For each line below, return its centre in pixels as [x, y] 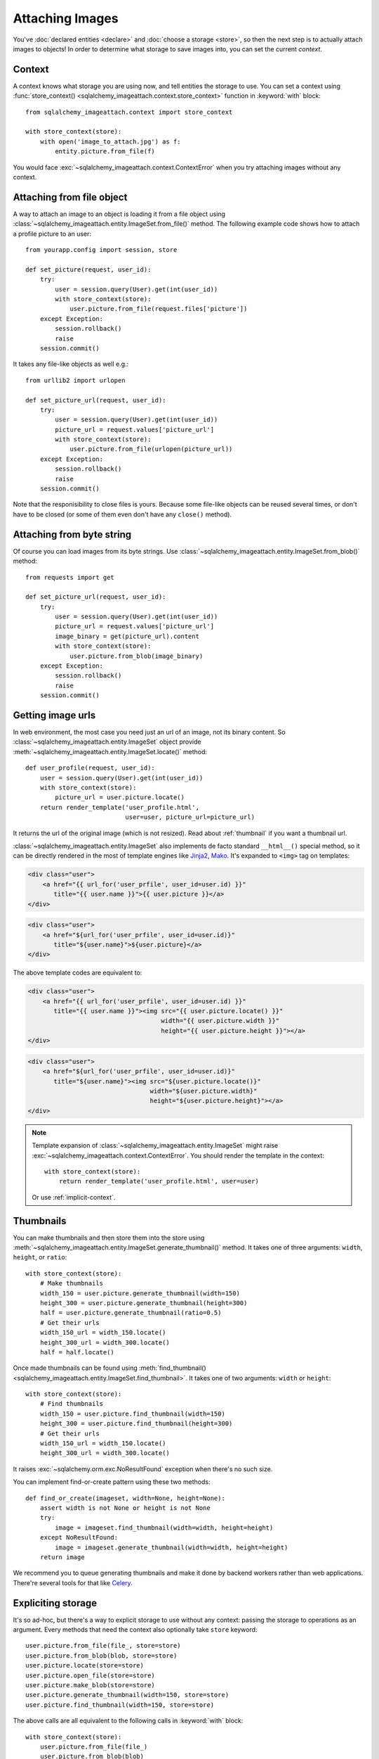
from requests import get [70, 577]
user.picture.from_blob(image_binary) [137, 656]
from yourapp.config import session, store [101, 250]
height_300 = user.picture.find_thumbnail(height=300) [136, 1424]
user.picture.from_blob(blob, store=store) [101, 1656]
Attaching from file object [70, 197]
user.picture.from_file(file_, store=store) [104, 1646]
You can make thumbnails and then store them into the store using [109, 1238]
